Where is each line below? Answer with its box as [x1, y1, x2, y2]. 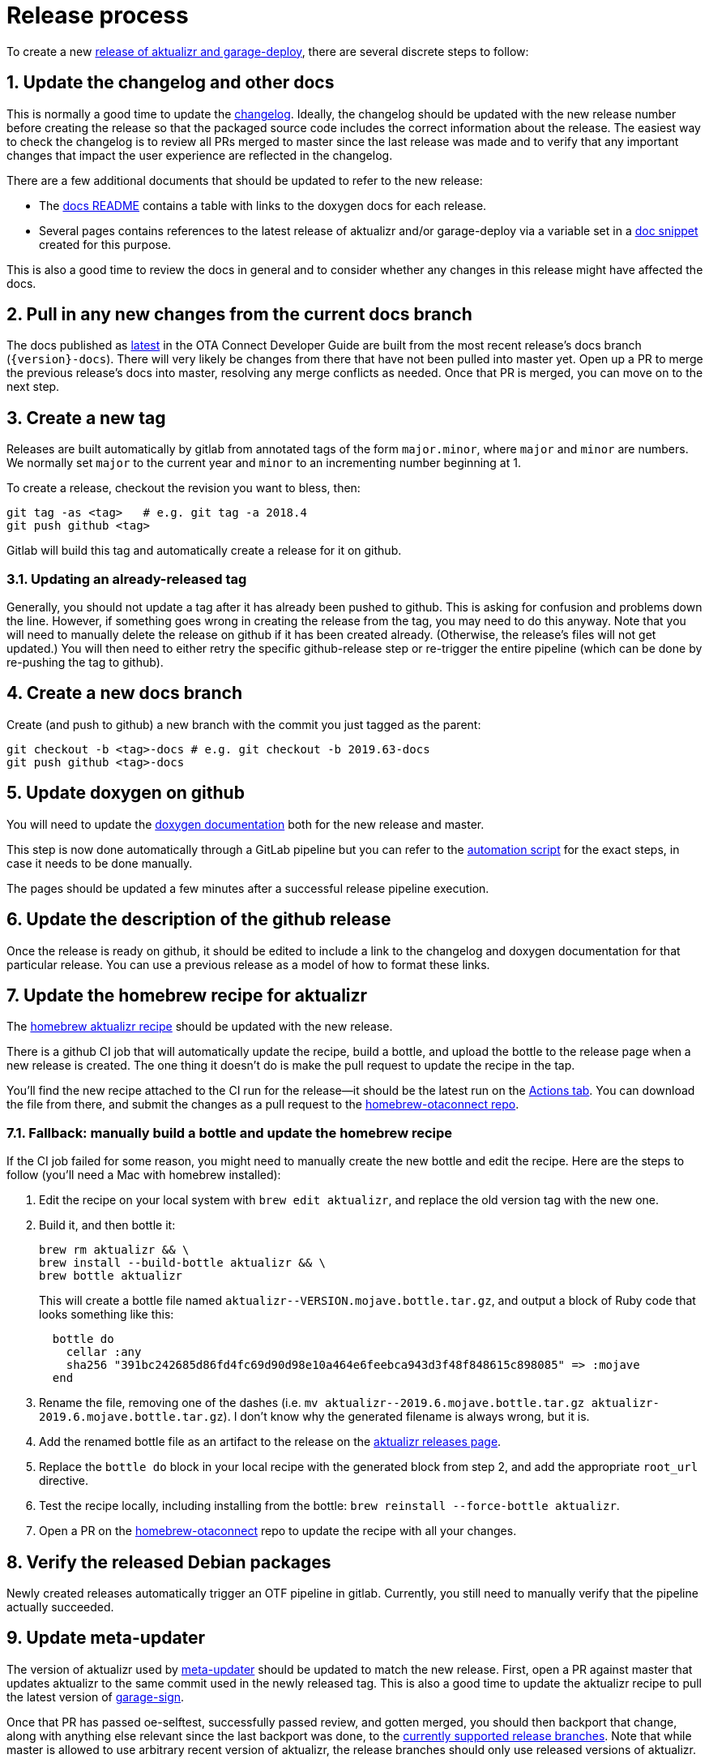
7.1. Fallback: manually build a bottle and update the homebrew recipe [6, 1124, 453, 1141]
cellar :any [66, 1345, 142, 1359]
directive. [39, 1473, 88, 1488]
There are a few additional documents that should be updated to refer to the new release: [6, 173, 483, 187]
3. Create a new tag [6, 407, 166, 428]
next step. [6, 380, 60, 394]
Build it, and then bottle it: [39, 1218, 176, 1233]
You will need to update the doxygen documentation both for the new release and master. [6, 817, 485, 831]
